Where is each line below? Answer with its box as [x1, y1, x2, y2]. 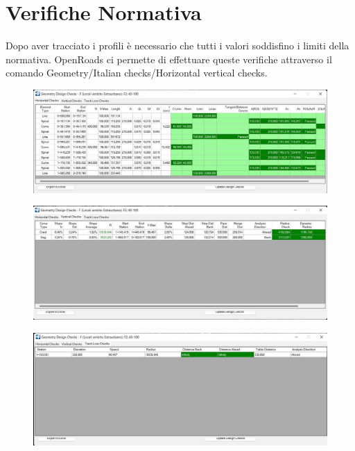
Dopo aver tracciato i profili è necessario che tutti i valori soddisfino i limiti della [6, 38, 349, 53]
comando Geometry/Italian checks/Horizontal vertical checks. [6, 65, 268, 80]
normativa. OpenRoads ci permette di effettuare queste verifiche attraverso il [6, 51, 332, 66]
